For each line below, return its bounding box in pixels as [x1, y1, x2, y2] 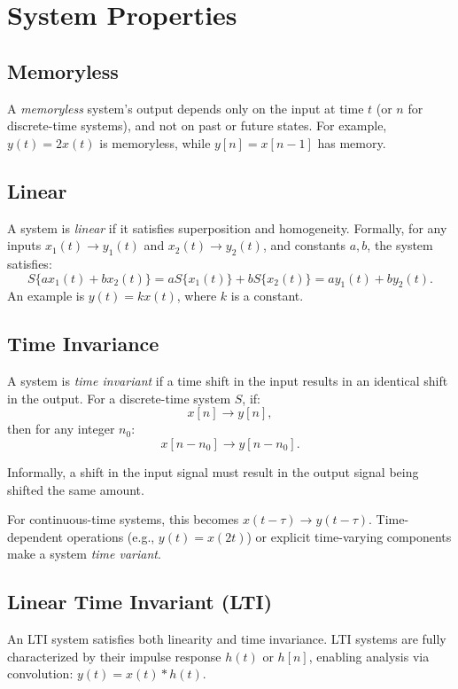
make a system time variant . [7, 544, 161, 563]
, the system [367, 236, 433, 254]
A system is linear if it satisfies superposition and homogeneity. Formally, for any [7, 218, 447, 237]
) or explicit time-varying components [246, 527, 452, 545]
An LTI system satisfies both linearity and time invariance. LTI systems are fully [7, 630, 446, 648]
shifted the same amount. [7, 480, 144, 498]
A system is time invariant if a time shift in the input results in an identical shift [7, 372, 448, 390]
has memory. [317, 133, 386, 152]
